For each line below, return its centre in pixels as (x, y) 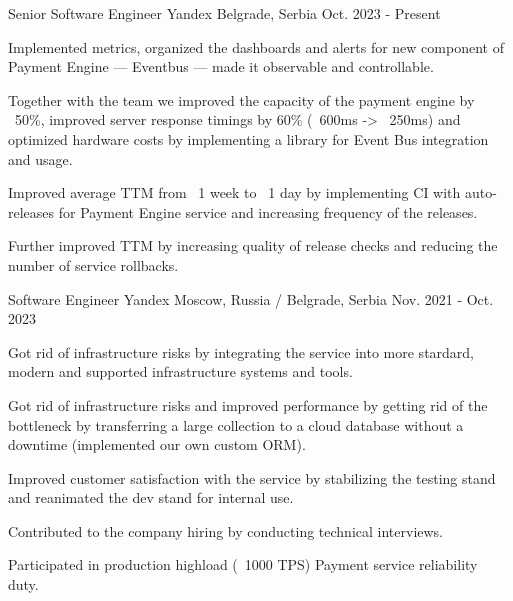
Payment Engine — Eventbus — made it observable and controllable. (221, 66)
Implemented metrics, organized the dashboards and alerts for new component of (256, 46)
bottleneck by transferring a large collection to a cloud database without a (236, 424)
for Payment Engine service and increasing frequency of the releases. (268, 211)
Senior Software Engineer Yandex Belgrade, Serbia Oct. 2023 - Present (224, 13)
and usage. (40, 158)
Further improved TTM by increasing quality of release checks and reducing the (253, 245)
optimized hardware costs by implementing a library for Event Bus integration (248, 138)
